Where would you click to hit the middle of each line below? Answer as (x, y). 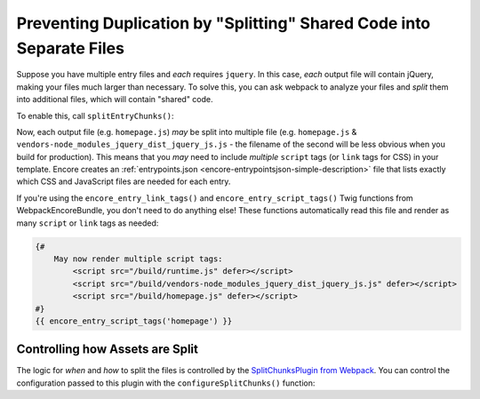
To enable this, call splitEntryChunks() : (95, 116)
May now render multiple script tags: (138, 259)
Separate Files (70, 48)
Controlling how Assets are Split (108, 350)
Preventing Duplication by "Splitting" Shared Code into (224, 23)
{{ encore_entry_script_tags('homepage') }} (134, 321)
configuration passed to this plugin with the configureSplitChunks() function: (166, 383)
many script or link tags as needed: (88, 223)
